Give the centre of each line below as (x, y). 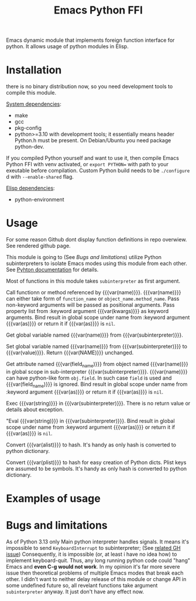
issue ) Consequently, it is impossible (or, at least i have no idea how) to (92, 554)
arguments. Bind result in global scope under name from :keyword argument (98, 317)
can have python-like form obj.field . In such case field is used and (89, 378)
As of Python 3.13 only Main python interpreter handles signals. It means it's (97, 542)
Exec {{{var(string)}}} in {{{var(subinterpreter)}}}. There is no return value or (98, 403)
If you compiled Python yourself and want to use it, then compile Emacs (93, 158)
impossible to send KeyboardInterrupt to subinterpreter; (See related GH (93, 548)
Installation (34, 70)
